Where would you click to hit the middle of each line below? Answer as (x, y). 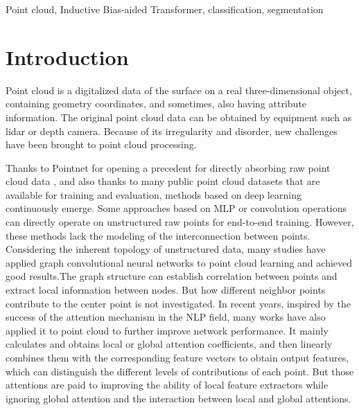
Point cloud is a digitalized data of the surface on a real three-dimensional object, (179, 90)
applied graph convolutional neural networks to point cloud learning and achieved (179, 262)
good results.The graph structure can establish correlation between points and (172, 276)
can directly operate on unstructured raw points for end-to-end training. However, (180, 222)
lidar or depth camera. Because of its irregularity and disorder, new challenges (172, 131)
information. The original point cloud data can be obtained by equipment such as (179, 117)
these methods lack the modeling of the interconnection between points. (158, 235)
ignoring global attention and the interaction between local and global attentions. (178, 398)
